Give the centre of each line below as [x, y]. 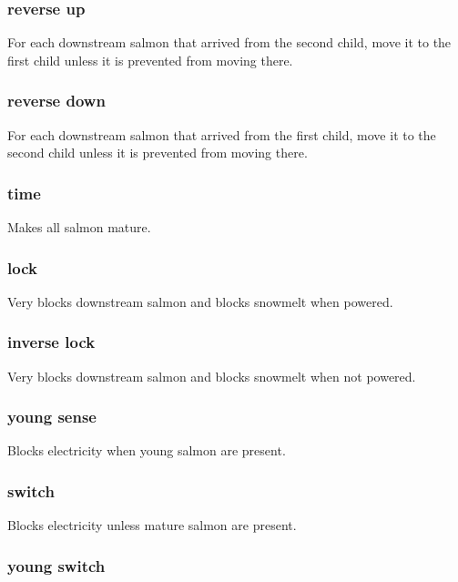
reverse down [56, 101]
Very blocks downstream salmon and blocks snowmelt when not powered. [212, 376]
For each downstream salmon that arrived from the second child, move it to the [229, 42]
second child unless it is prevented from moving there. [158, 153]
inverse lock [51, 342]
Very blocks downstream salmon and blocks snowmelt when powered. [200, 301]
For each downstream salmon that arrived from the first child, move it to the [222, 134]
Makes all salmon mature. [79, 227]
